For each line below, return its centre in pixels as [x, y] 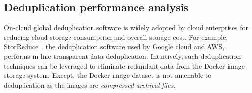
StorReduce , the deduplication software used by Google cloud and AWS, [114, 46]
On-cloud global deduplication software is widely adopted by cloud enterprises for [126, 28]
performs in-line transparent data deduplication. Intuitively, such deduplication [123, 56]
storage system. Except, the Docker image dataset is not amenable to [108, 75]
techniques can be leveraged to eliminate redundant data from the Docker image [124, 65]
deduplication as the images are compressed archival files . [90, 84]
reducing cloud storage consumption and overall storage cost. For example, [116, 37]
